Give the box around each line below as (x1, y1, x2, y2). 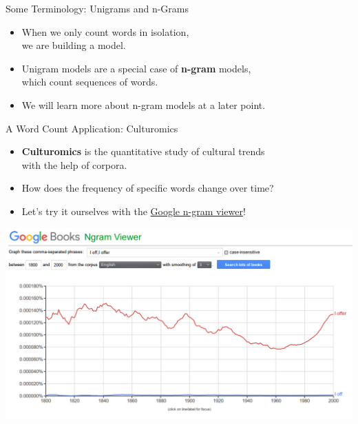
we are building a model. (21, 38, 126, 52)
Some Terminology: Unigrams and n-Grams (6, 1, 189, 15)
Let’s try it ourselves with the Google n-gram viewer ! (21, 203, 246, 218)
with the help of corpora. (21, 157, 127, 172)
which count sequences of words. (21, 74, 158, 89)
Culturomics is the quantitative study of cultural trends (21, 144, 265, 159)
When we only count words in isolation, (21, 24, 189, 39)
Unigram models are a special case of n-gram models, (21, 61, 251, 75)
